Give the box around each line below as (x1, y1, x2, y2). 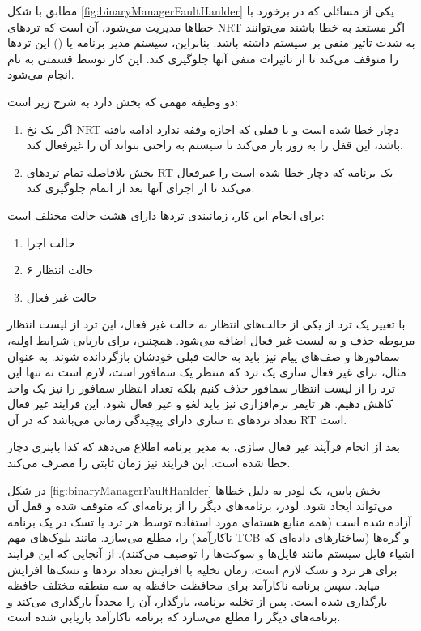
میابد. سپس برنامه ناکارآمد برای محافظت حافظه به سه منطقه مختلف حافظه (7, 577, 381, 594)
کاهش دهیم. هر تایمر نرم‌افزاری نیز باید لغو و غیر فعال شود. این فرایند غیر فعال (7, 395, 393, 412)
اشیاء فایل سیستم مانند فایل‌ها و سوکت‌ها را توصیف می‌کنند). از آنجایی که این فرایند (7, 545, 415, 562)
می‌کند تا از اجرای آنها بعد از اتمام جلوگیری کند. (26, 179, 255, 196)
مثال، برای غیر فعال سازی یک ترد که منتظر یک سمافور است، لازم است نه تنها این (7, 363, 406, 380)
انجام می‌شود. (7, 66, 74, 83)
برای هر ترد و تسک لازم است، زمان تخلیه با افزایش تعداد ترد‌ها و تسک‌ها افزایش (7, 560, 398, 577)
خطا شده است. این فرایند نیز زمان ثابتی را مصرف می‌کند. (7, 454, 291, 471)
